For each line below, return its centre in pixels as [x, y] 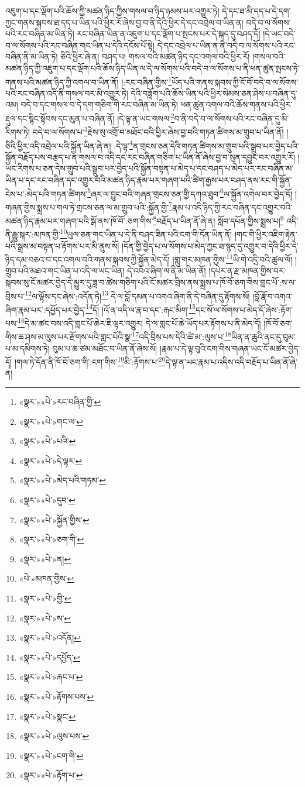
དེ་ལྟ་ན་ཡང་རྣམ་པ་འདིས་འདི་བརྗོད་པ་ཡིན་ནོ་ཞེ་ [232, 361]
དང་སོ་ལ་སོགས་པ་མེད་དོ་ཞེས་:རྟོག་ [244, 309]
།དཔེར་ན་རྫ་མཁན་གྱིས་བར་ [247, 271]
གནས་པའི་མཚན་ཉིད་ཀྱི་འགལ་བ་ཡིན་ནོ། [62, 82]
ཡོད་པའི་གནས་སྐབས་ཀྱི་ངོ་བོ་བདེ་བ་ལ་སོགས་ [235, 82]
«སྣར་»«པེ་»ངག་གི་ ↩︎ [51, 755]
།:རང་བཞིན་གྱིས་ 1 [147, 81]
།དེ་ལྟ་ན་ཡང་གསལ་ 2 [146, 117]
